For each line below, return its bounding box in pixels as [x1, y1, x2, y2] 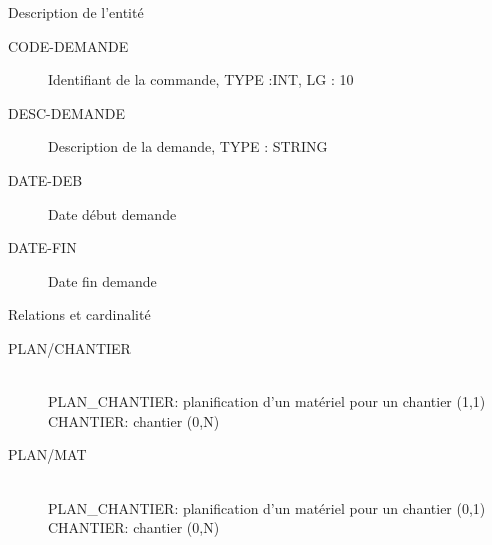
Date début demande [48, 203, 177, 224]
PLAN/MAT [8, 444, 87, 465]
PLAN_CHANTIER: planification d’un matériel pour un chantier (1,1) [48, 391, 486, 412]
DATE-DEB [8, 169, 83, 190]
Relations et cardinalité [8, 304, 151, 325]
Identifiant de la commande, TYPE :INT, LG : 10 [48, 69, 354, 90]
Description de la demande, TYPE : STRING [48, 136, 328, 157]
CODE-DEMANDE [8, 35, 129, 56]
